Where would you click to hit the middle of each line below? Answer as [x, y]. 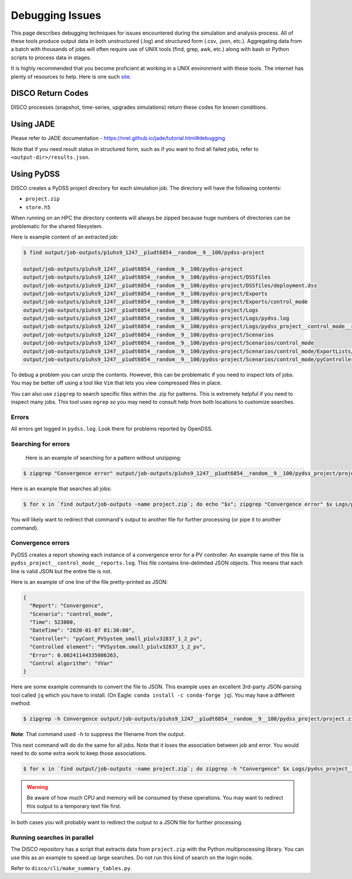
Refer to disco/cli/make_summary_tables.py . [71, 868]
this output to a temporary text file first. [74, 806]
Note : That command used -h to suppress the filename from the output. [98, 734]
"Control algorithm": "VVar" [72, 664]
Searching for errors [40, 444]
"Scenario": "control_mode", [72, 614]
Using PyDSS [35, 174]
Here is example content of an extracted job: [65, 237]
